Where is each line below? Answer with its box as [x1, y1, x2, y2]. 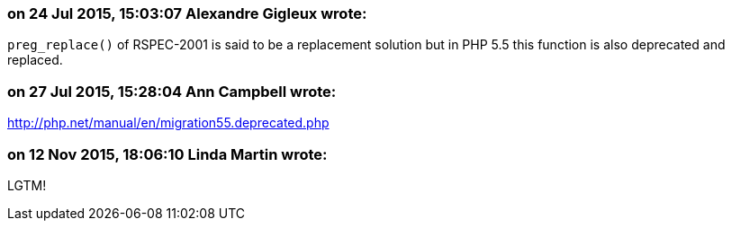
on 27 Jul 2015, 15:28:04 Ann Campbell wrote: [7, 82, 337, 101]
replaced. [7, 52, 63, 68]
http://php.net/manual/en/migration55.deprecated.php [7, 115, 330, 131]
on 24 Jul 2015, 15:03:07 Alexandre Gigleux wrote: [7, 4, 367, 22]
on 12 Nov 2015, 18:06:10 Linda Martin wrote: [7, 145, 328, 163]
